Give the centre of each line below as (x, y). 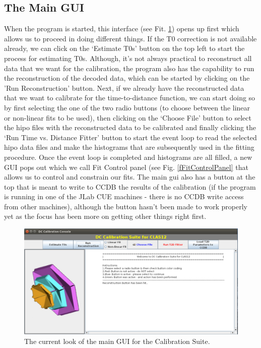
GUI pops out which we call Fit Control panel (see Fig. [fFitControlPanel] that (126, 167)
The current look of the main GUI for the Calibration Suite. (117, 341)
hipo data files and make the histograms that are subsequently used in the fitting (129, 147)
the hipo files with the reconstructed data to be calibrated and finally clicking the (130, 127)
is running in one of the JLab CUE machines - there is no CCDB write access (124, 196)
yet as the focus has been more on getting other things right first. (105, 216)
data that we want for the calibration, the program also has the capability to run (129, 68)
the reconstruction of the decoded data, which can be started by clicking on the (127, 78)
